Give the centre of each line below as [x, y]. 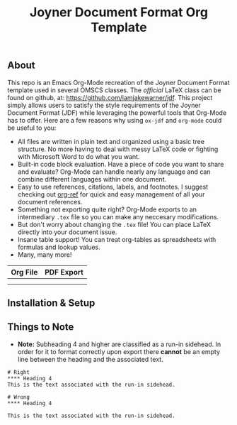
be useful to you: [32, 128]
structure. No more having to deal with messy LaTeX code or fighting [118, 149]
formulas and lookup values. [59, 247]
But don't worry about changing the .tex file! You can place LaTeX [114, 224]
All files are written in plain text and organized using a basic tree [111, 141]
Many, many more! [45, 254]
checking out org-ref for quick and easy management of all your [111, 194]
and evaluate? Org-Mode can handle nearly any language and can [114, 172]
